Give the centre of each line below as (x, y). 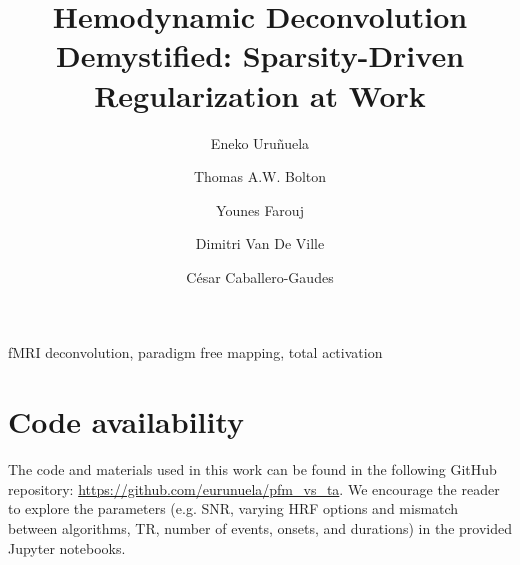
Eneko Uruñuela (260, 142)
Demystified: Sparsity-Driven (260, 55)
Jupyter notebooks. (67, 547)
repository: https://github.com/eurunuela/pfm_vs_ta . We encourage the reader (254, 488)
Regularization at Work (260, 94)
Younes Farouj (260, 209)
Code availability (126, 421)
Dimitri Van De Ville (260, 243)
